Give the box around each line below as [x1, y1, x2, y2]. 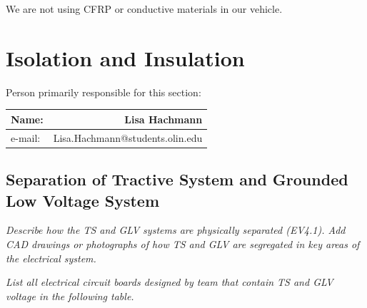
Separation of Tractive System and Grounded [6, 168, 348, 190]
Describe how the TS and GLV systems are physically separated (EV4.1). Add [6, 222, 346, 237]
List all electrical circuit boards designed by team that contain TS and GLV [6, 274, 333, 289]
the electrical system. [6, 250, 96, 265]
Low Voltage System [6, 189, 160, 211]
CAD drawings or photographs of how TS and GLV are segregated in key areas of [6, 236, 360, 251]
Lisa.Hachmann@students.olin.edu [53, 130, 203, 145]
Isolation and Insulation [6, 43, 245, 72]
